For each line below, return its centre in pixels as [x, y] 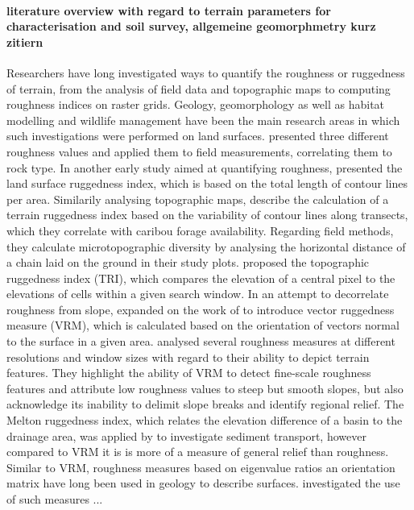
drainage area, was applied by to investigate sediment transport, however [186, 435]
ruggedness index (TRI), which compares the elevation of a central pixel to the [201, 278]
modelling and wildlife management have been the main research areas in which [203, 120]
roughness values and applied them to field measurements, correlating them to [199, 151]
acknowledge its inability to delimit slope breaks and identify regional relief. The [205, 404]
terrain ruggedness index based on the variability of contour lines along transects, [207, 215]
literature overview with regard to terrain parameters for [169, 10]
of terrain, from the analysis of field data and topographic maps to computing [199, 88]
